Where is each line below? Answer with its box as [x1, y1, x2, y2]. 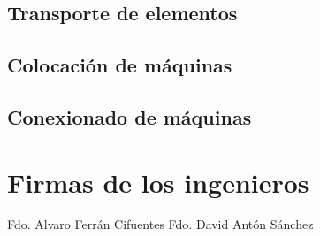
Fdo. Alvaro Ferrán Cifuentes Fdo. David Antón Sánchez [7, 215, 314, 233]
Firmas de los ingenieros [7, 164, 309, 200]
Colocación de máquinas [7, 51, 232, 79]
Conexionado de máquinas [7, 103, 252, 130]
